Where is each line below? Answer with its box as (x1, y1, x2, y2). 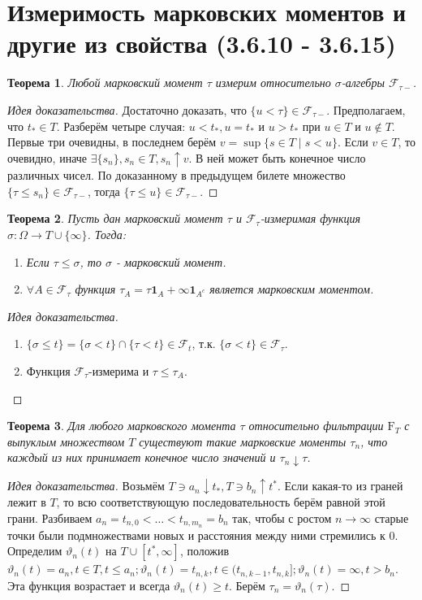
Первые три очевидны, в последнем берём (7, 133, 217, 150)
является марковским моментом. (209, 280, 374, 298)
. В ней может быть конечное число (188, 149, 366, 166)
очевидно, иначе (7, 149, 88, 166)
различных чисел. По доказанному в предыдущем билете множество (7, 167, 346, 184)
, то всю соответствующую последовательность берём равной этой (56, 493, 385, 511)
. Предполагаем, (326, 101, 406, 118)
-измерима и (88, 362, 149, 379)
